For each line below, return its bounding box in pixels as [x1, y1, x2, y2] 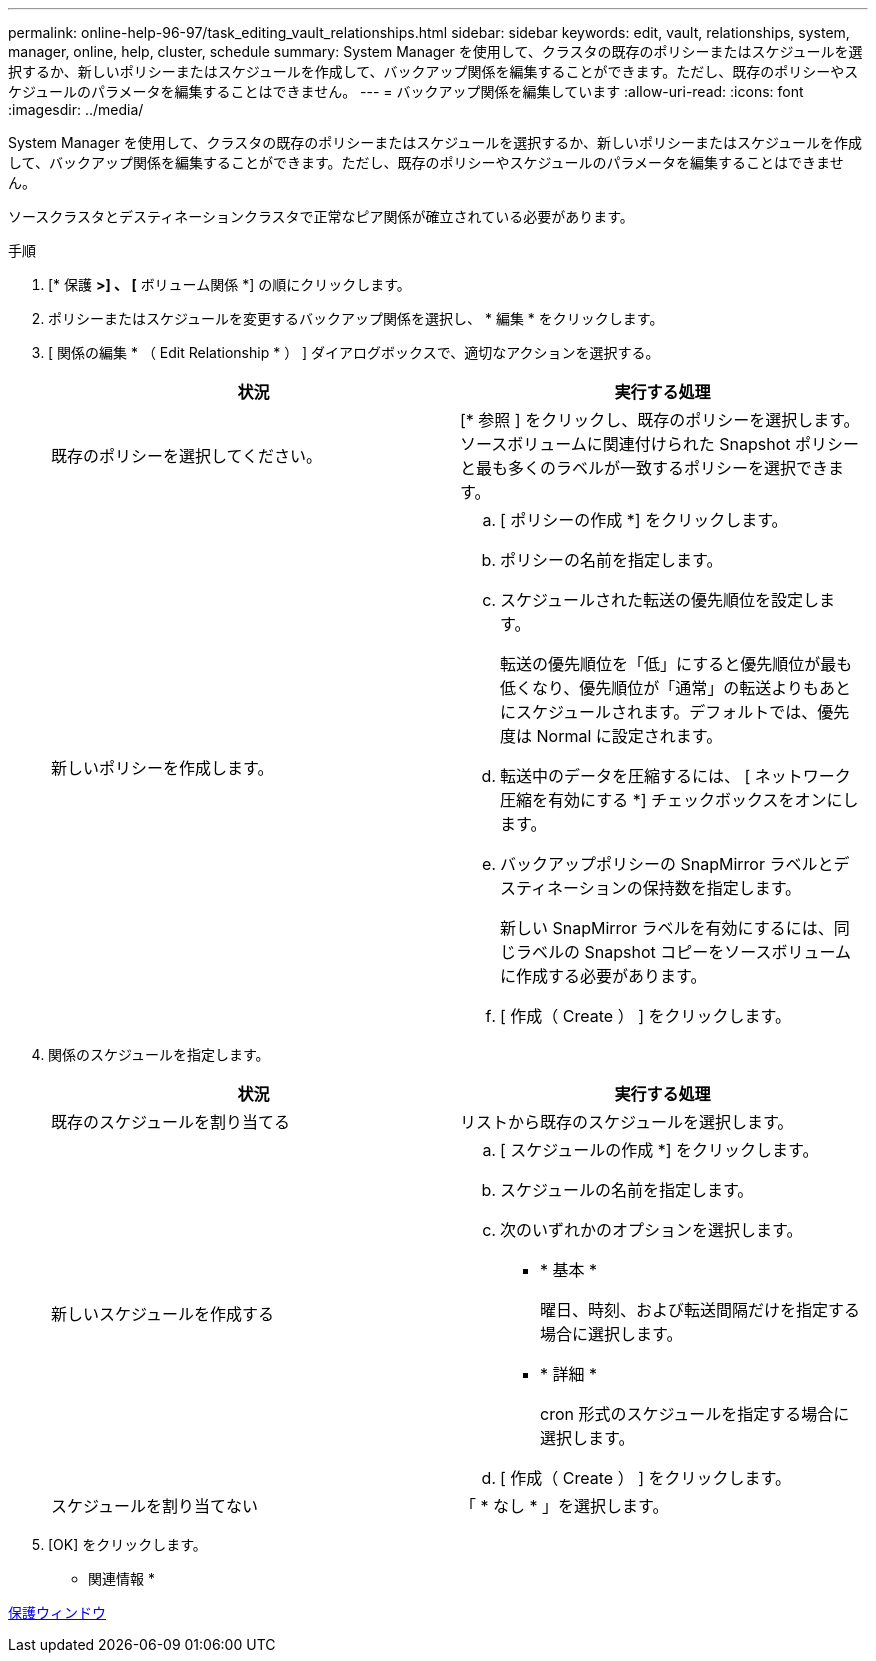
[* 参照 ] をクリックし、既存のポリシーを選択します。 [460, 410, 860, 430]
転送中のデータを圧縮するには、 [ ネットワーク [500, 766, 851, 786]
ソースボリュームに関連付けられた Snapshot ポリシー [460, 434, 859, 454]
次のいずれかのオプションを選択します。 [500, 1220, 803, 1240]
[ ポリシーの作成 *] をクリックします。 [500, 510, 788, 530]
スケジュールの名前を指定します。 [500, 1180, 754, 1200]
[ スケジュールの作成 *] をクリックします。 [500, 1140, 819, 1160]
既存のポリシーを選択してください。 [51, 446, 323, 466]
